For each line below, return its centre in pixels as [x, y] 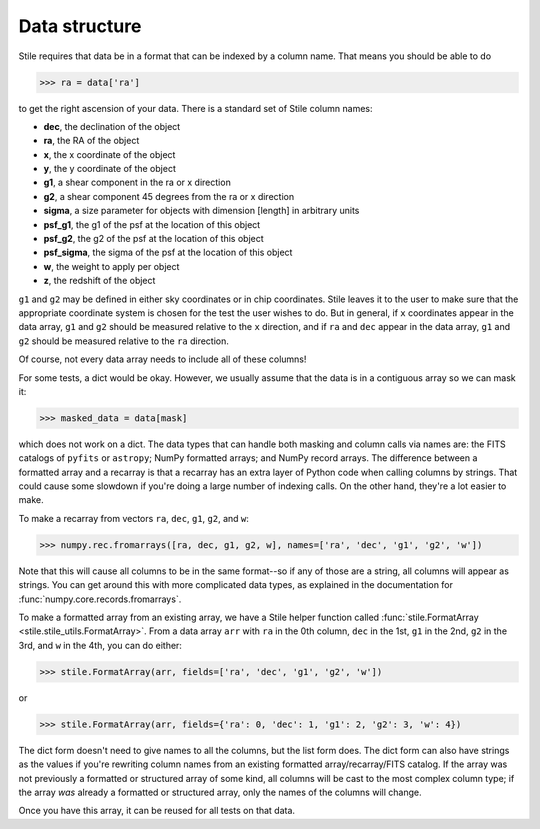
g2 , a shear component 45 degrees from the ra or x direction [169, 196]
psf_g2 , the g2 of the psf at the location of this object [153, 239]
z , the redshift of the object [99, 281]
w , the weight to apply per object [111, 266]
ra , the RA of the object [91, 141]
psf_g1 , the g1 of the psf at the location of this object [152, 224]
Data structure [80, 26]
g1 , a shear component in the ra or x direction [137, 182]
